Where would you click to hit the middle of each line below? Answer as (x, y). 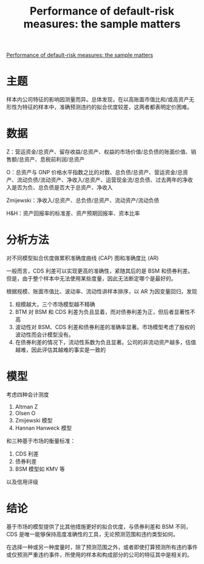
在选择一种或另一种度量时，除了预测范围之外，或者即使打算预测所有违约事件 (102, 547)
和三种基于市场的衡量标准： (41, 441)
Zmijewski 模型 (34, 420)
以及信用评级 (22, 481)
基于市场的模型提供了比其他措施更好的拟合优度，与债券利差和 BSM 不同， (99, 526)
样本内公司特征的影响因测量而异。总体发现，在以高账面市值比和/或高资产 (98, 100)
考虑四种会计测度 (28, 394)
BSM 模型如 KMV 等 (40, 469)
